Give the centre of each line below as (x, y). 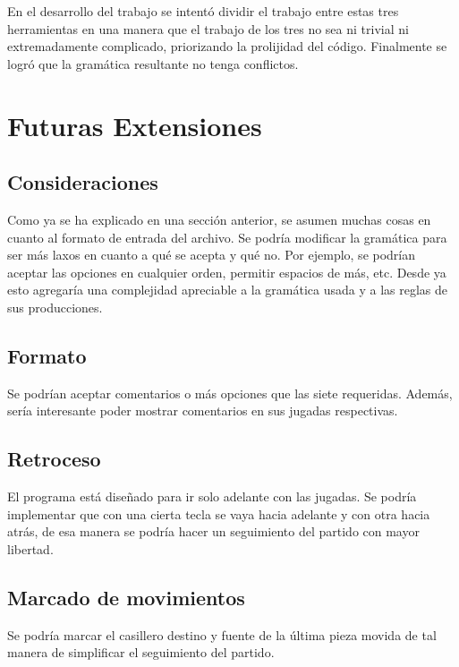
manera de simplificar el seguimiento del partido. (141, 652)
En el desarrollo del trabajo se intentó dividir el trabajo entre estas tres (203, 11)
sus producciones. (55, 307)
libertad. (30, 548)
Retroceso (54, 459)
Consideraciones (83, 182)
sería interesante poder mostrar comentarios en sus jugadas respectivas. (203, 410)
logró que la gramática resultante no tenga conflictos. (153, 63)
